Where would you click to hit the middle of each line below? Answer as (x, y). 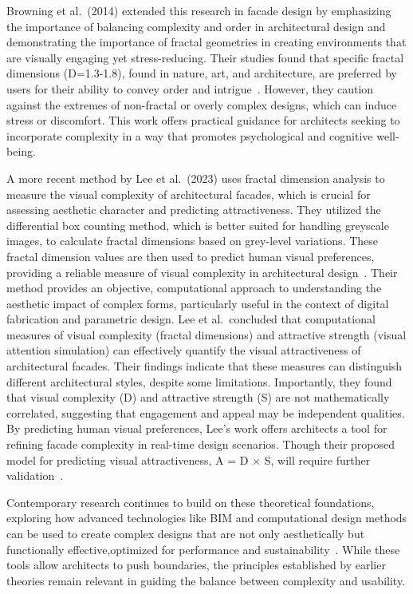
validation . (35, 475)
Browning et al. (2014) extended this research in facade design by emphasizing (199, 10)
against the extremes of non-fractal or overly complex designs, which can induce (202, 104)
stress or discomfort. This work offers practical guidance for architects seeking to (203, 120)
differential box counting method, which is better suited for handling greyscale (198, 225)
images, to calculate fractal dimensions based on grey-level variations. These (193, 241)
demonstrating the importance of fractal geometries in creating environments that (206, 42)
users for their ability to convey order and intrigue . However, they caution (190, 88)
